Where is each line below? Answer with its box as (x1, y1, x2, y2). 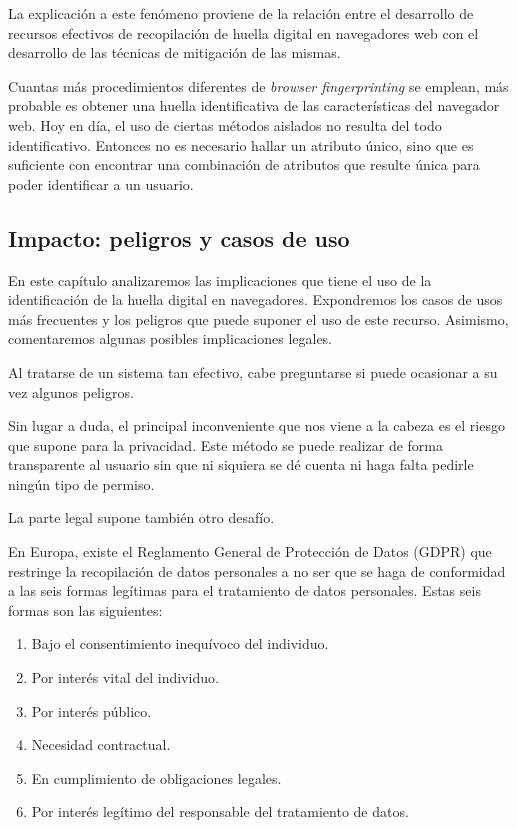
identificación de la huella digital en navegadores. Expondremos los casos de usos (8, 289, 503, 310)
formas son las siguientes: (8, 599, 163, 620)
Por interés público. (31, 700, 152, 721)
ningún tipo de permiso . (8, 473, 155, 494)
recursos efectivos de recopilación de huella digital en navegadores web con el (8, 22, 479, 43)
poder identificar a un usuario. (8, 173, 194, 194)
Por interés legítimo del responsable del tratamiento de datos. (31, 801, 409, 822)
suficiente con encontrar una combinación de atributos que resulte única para (8, 154, 480, 175)
